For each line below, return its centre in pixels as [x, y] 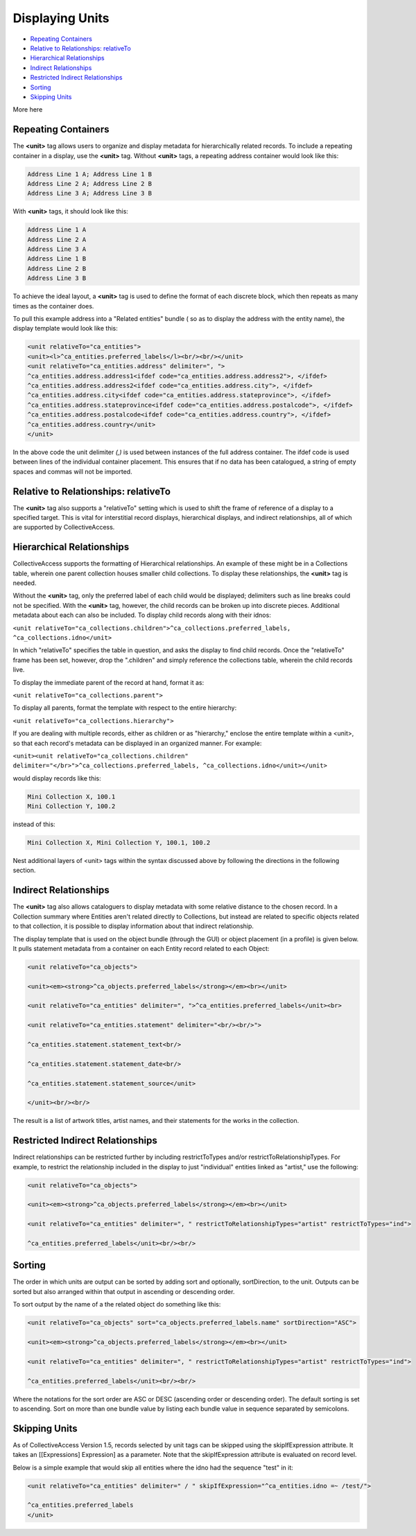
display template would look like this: [65, 329]
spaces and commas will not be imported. [72, 471]
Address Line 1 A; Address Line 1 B [90, 174]
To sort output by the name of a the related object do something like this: [117, 1304]
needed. [25, 583]
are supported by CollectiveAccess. [64, 527]
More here [28, 110]
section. [24, 871]
